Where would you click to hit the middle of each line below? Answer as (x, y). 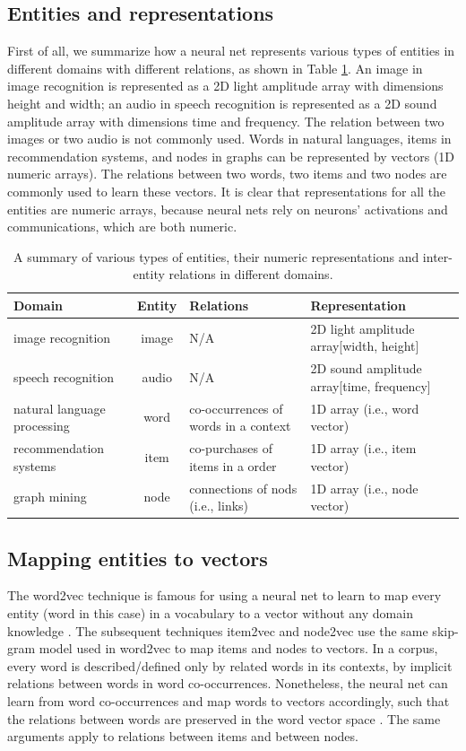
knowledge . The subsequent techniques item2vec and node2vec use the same (218, 630)
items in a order (233, 465)
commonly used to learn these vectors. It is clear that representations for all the (227, 191)
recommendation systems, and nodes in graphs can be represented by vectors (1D (231, 156)
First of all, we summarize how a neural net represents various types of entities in (231, 51)
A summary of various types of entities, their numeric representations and (216, 256)
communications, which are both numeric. (122, 227)
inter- (437, 256)
